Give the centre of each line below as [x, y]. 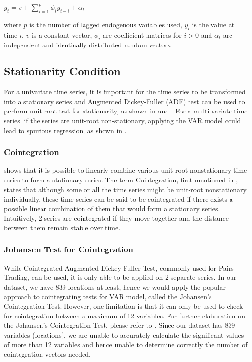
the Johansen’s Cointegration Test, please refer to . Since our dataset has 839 [120, 325]
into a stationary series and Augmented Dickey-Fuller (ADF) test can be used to [125, 101]
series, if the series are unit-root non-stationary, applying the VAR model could [123, 120]
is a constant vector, [62, 34]
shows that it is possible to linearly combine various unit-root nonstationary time [126, 170]
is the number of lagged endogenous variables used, [106, 24]
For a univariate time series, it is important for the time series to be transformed [125, 92]
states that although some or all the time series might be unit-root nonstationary [125, 189]
